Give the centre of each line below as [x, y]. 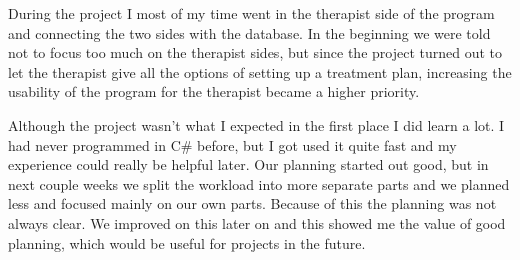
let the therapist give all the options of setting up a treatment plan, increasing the [260, 71]
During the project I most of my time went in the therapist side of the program [251, 13]
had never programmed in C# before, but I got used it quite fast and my [232, 144]
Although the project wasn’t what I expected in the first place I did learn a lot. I [256, 124]
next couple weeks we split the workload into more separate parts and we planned [259, 183]
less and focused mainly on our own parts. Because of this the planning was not [252, 203]
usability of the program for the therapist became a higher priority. [214, 91]
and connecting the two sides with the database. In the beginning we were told [249, 32]
